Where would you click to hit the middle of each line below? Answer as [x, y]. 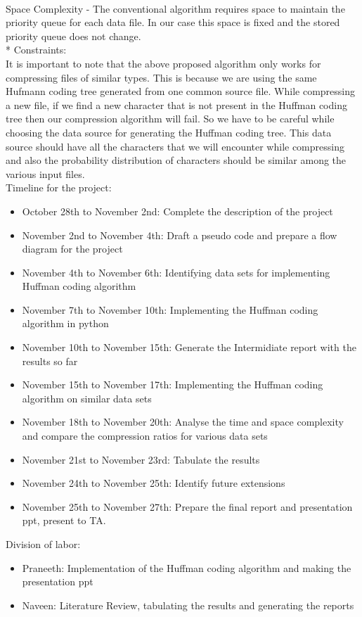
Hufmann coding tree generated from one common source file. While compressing [181, 91]
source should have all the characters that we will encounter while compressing [175, 146]
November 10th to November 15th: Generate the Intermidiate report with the [189, 347]
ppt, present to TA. [64, 520]
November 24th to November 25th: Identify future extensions [154, 483]
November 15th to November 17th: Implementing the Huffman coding [173, 384]
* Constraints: [36, 50]
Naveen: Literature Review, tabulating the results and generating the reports [188, 605]
